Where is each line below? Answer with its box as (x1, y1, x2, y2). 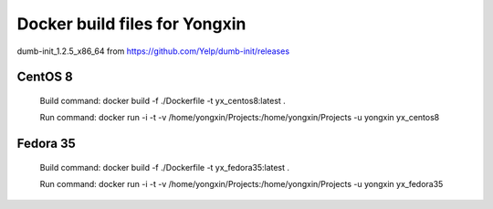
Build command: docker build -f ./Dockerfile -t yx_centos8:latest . (39, 95, 287, 106)
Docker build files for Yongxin (16, 14, 246, 34)
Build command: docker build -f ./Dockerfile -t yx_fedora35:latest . (39, 162, 290, 172)
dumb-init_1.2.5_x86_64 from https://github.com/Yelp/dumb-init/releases (16, 46, 290, 57)
